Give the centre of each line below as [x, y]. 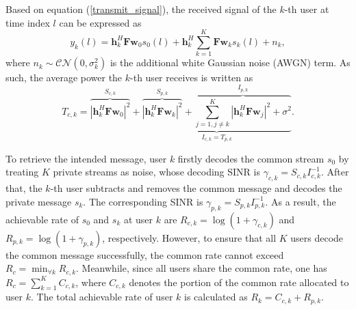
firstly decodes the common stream [251, 158]
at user [138, 219]
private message [39, 201]
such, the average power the [64, 77]
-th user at [307, 9]
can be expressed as [100, 22]
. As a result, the [301, 201]
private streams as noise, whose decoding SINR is [156, 172]
